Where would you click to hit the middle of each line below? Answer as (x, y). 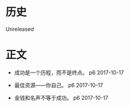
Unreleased (20, 29)
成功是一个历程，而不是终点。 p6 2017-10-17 (69, 73)
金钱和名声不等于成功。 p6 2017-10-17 (61, 97)
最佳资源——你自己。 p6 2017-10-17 (58, 85)
